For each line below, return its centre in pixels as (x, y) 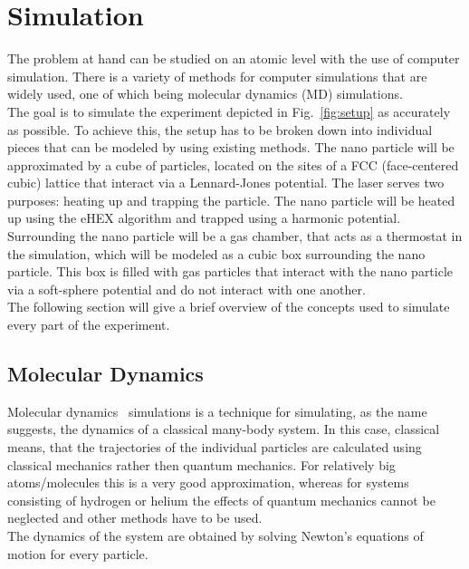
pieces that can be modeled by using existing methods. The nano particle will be (231, 147)
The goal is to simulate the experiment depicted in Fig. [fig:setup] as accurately (229, 111)
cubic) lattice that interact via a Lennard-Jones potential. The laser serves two (226, 183)
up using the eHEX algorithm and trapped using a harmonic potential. (204, 218)
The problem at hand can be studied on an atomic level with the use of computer (234, 58)
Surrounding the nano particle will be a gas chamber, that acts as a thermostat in (235, 236)
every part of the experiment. (89, 325)
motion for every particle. (78, 553)
